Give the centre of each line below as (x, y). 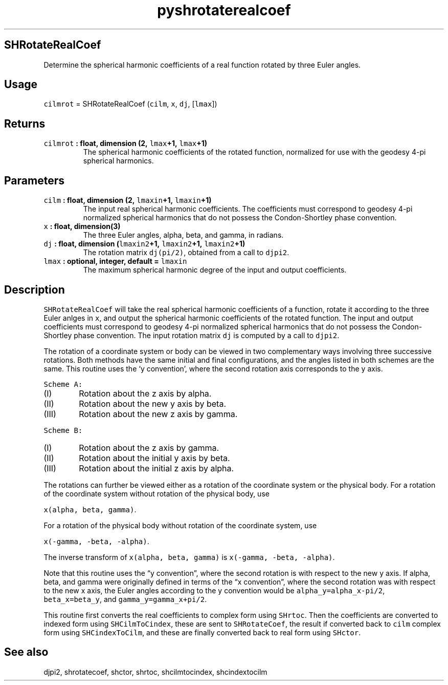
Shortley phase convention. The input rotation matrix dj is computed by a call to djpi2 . (192, 335)
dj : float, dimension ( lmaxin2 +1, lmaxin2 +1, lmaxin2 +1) (144, 244)
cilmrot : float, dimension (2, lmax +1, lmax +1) (126, 143)
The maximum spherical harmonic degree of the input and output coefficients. (215, 270)
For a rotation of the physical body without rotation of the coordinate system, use (180, 525)
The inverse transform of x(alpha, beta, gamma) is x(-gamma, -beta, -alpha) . (189, 557)
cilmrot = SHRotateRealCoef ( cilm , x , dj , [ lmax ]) (130, 104)
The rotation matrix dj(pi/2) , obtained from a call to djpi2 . (186, 253)
